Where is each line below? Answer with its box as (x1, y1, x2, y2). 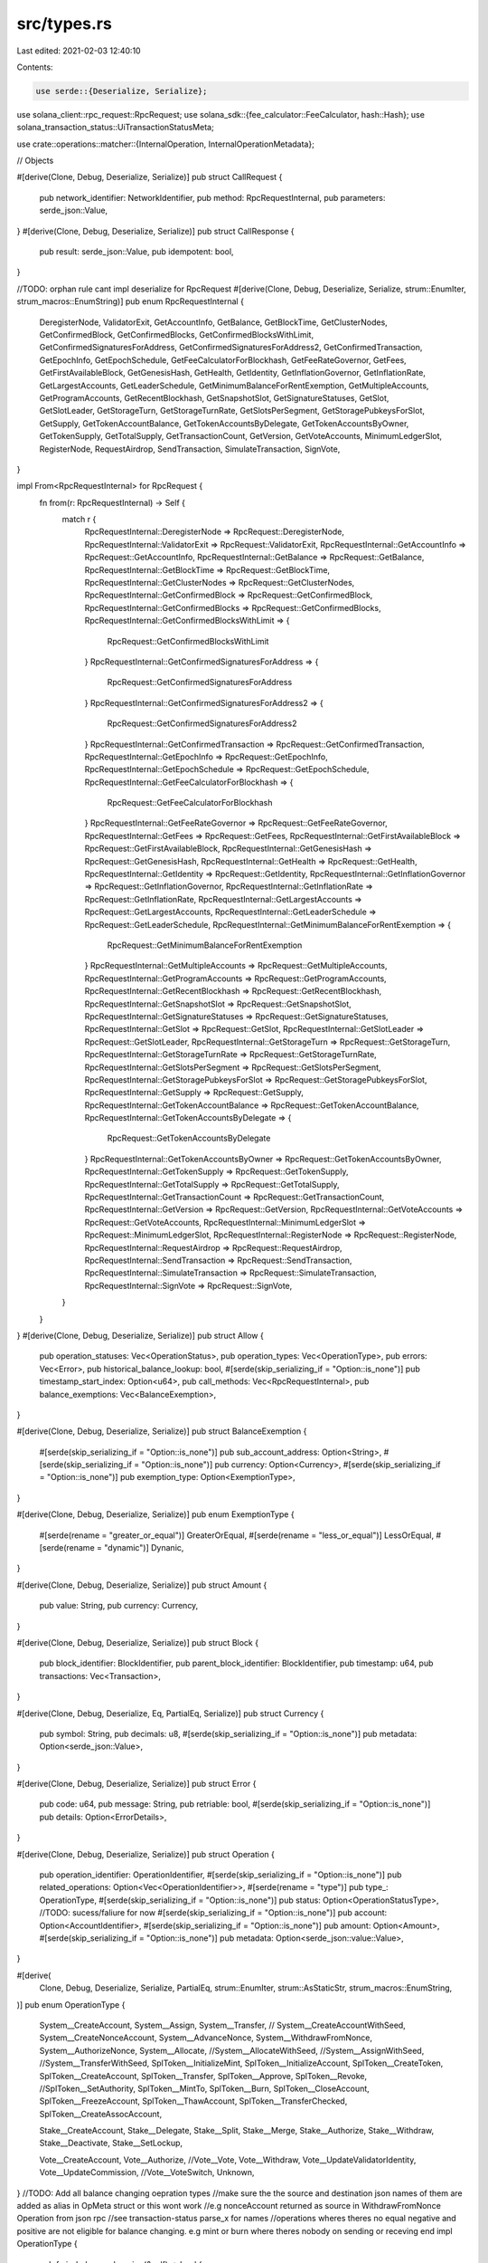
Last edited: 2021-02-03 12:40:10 (16, 45, 141, 56)
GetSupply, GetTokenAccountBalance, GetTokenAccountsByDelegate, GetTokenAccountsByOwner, (39, 417, 409, 429)
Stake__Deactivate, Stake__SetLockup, (39, 2137, 183, 2149)
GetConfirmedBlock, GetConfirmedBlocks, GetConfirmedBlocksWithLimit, (39, 329, 314, 339)
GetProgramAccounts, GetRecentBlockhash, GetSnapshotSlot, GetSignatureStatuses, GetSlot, (39, 392, 389, 403)
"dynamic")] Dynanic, (104, 1542, 184, 1553)
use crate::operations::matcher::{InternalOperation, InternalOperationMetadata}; (16, 138, 315, 149)
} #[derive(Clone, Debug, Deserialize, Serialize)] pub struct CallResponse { (16, 225, 295, 236)
